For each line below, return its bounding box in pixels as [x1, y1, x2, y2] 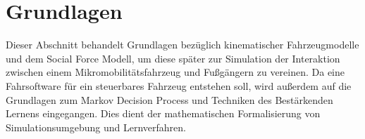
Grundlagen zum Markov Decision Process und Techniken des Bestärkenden [6, 92, 333, 107]
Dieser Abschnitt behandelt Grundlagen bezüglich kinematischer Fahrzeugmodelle [6, 37, 359, 52]
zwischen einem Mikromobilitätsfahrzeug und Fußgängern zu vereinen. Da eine [6, 65, 345, 79]
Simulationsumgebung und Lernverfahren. [6, 119, 186, 134]
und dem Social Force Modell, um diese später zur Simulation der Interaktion [6, 51, 340, 65]
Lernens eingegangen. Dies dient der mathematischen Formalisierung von [6, 106, 321, 121]
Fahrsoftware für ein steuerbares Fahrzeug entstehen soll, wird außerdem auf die [6, 78, 352, 93]
